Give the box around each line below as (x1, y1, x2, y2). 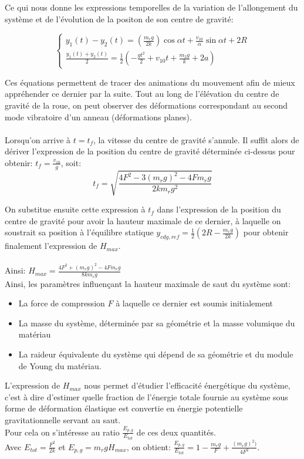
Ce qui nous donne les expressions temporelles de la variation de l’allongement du (5, 1, 298, 13)
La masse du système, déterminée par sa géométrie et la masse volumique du (18, 316, 295, 329)
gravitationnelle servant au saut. (5, 413, 121, 426)
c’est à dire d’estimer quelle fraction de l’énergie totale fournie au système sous (5, 390, 288, 403)
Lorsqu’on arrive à (5, 133, 71, 146)
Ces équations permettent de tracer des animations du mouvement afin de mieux (5, 76, 295, 88)
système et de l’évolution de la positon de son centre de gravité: (5, 12, 234, 25)
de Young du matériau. (18, 359, 102, 372)
